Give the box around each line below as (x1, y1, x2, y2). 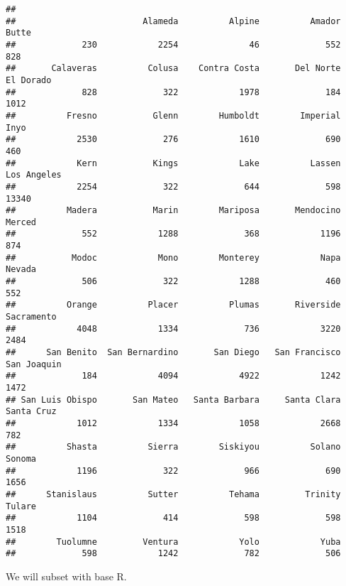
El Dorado (6, 75, 52, 85)
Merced (6, 217, 36, 227)
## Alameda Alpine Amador (6, 16, 341, 26)
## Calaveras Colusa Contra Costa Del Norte (6, 63, 341, 74)
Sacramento (6, 312, 57, 322)
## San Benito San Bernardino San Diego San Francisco (6, 347, 341, 358)
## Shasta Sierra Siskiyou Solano (6, 442, 341, 452)
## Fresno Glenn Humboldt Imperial (6, 110, 341, 121)
